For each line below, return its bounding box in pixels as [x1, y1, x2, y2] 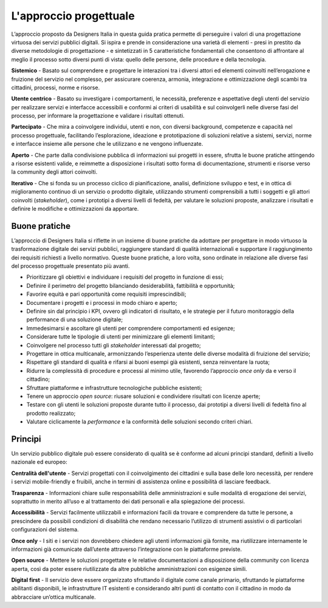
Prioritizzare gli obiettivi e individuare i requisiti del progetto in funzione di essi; [26, 273, 224, 281]
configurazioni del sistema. [11, 526, 79, 533]
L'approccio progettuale [11, 9, 135, 22]
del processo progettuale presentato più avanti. [11, 262, 130, 270]
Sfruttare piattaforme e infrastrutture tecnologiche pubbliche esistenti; [26, 384, 203, 391]
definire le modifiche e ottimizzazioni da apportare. [11, 205, 139, 212]
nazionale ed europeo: [11, 459, 67, 466]
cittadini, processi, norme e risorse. [11, 84, 100, 91]
